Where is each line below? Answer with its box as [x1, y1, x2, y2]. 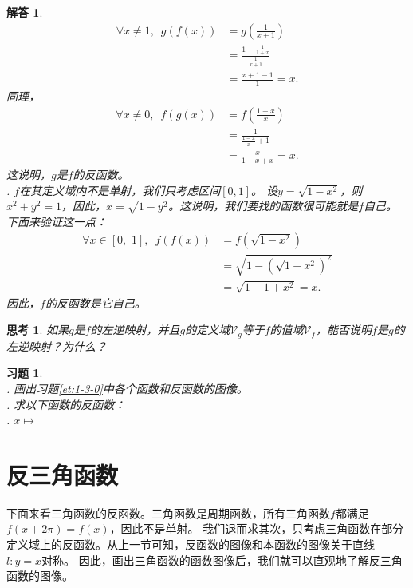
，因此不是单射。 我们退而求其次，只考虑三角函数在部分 [109, 520, 404, 537]
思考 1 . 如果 [6, 321, 69, 338]
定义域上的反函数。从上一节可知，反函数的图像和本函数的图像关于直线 [6, 536, 375, 553]
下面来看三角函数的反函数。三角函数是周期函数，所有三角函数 [6, 504, 330, 521]
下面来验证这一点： [6, 213, 107, 229]
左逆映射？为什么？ [6, 337, 107, 354]
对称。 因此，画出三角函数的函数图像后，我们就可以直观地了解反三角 [41, 551, 403, 568]
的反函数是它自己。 [45, 294, 146, 311]
